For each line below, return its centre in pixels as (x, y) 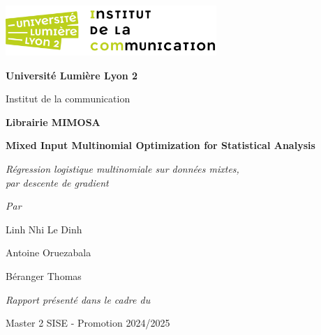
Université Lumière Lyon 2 (72, 75)
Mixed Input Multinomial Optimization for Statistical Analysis (160, 145)
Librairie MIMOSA (53, 122)
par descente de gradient (57, 182)
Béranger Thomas (44, 275)
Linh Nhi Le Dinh (44, 229)
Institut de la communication (68, 99)
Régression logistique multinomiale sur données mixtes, (122, 169)
